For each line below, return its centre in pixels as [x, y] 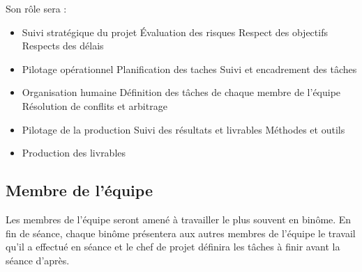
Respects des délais [63, 46]
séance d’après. [38, 260]
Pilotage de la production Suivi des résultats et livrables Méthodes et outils [183, 129]
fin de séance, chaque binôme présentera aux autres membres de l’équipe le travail [181, 233]
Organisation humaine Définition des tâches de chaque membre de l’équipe [181, 92]
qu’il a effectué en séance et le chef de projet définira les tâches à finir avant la [173, 247]
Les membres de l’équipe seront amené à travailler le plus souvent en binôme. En [179, 219]
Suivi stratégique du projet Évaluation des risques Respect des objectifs [175, 32]
